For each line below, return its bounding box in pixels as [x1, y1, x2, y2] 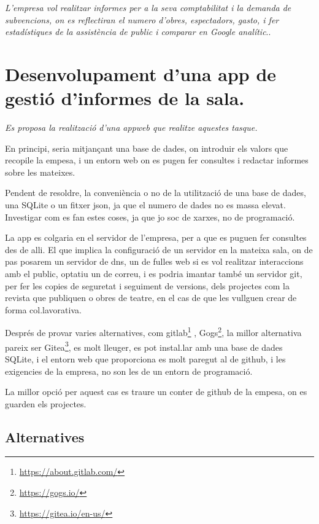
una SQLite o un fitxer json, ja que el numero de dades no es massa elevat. [5, 198, 286, 211]
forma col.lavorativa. [5, 303, 82, 316]
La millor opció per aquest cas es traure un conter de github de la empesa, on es [5, 385, 307, 398]
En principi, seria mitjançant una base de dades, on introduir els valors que [5, 141, 288, 154]
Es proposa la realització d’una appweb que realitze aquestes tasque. [5, 121, 258, 134]
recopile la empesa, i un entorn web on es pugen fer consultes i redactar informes [5, 154, 309, 166]
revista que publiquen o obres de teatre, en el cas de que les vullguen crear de [5, 291, 297, 304]
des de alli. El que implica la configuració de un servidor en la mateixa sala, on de [5, 243, 313, 256]
